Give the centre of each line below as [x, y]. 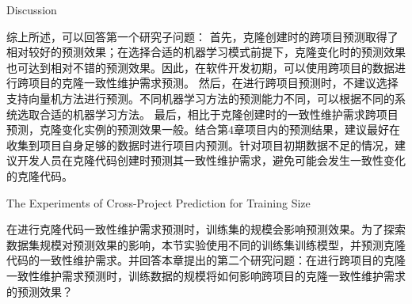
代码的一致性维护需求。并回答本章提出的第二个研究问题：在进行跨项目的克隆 [206, 260]
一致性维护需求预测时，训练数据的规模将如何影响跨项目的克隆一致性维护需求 [206, 275]
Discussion [32, 9]
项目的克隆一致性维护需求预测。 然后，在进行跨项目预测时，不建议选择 [213, 83]
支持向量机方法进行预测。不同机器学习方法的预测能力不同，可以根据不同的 [200, 98]
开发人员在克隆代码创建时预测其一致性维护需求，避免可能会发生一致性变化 [211, 160]
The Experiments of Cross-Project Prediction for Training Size [158, 202]
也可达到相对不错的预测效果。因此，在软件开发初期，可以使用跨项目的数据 [200, 67]
